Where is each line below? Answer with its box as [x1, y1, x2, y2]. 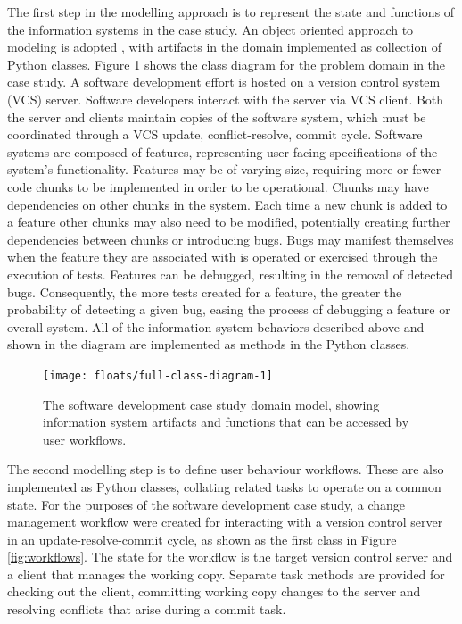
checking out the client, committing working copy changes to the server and [7, 582, 421, 601]
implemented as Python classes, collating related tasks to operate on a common [7, 477, 441, 495]
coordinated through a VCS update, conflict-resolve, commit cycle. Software [7, 125, 423, 144]
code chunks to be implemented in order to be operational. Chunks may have [7, 177, 429, 196]
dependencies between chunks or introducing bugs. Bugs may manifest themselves [7, 229, 454, 248]
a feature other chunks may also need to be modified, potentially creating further [7, 212, 450, 231]
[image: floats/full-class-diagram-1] [43, 369, 273, 382]
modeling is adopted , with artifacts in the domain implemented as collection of [7, 37, 442, 56]
